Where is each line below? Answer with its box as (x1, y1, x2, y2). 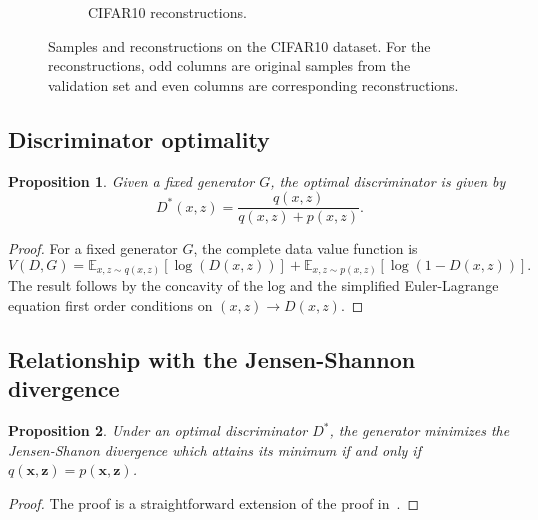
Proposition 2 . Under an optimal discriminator (8, 420, 308, 441)
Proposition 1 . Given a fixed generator (8, 170, 255, 191)
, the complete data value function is (193, 238, 418, 259)
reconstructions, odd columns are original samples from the (48, 55, 411, 76)
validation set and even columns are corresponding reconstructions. (48, 74, 459, 95)
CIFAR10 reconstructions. (88, 2, 247, 22)
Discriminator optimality (8, 123, 270, 154)
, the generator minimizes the (329, 420, 510, 441)
